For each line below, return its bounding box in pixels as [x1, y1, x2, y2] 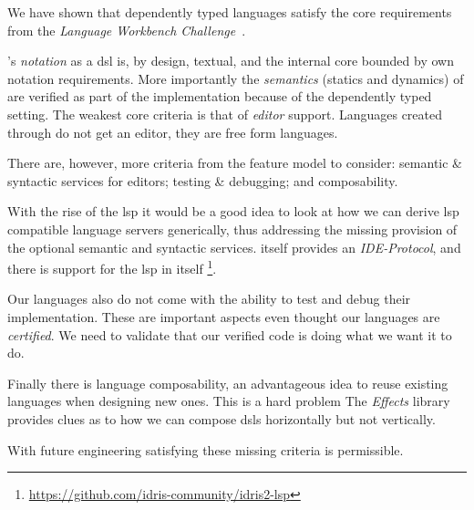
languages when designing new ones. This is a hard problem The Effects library [7, 391, 450, 411]
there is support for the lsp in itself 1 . [7, 256, 217, 277]
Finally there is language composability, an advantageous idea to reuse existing [7, 373, 448, 392]
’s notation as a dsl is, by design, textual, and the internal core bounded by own [7, 51, 454, 70]
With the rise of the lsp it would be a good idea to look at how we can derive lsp [7, 202, 459, 221]
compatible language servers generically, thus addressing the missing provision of [7, 219, 458, 238]
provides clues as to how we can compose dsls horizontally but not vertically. [7, 409, 436, 428]
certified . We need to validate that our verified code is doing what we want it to [7, 325, 452, 344]
